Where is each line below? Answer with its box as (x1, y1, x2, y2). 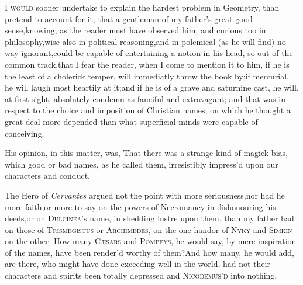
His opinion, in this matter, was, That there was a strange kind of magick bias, (5, 147, 288, 159)
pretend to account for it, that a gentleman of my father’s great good (5, 12, 253, 25)
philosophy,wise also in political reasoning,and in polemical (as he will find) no (5, 35, 286, 47)
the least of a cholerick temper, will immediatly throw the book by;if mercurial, (5, 69, 289, 82)
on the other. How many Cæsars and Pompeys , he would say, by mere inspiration (5, 235, 297, 247)
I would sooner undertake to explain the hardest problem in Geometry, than (5, 1, 280, 13)
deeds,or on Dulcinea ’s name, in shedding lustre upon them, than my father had (5, 212, 294, 224)
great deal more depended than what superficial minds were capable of (5, 115, 258, 127)
